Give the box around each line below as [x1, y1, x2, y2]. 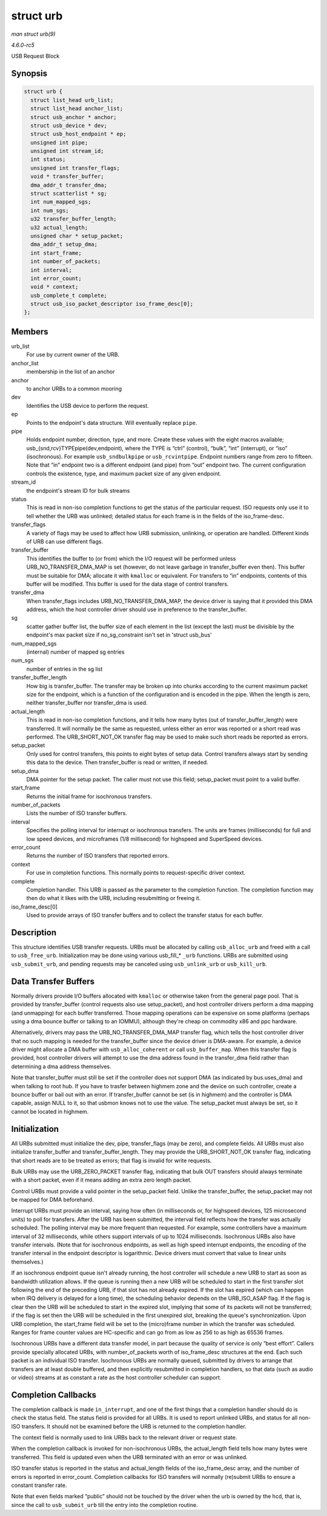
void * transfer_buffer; [30, 173, 104, 180]
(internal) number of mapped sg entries [26, 648, 125, 655]
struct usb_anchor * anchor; [30, 113, 117, 121]
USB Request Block [11, 52, 60, 60]
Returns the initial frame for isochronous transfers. [26, 793, 153, 800]
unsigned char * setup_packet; [30, 232, 124, 239]
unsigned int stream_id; [30, 147, 104, 155]
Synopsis [11, 69, 48, 79]
